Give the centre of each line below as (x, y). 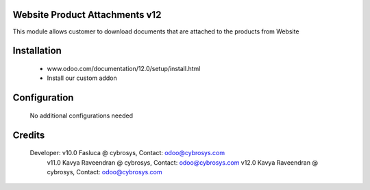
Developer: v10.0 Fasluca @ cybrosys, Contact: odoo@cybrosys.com (127, 153)
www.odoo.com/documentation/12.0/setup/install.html (124, 68)
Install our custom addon (82, 78)
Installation (37, 51)
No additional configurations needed (82, 116)
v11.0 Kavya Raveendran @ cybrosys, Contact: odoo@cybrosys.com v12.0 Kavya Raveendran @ (183, 162)
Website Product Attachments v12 (87, 15)
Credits (29, 135)
